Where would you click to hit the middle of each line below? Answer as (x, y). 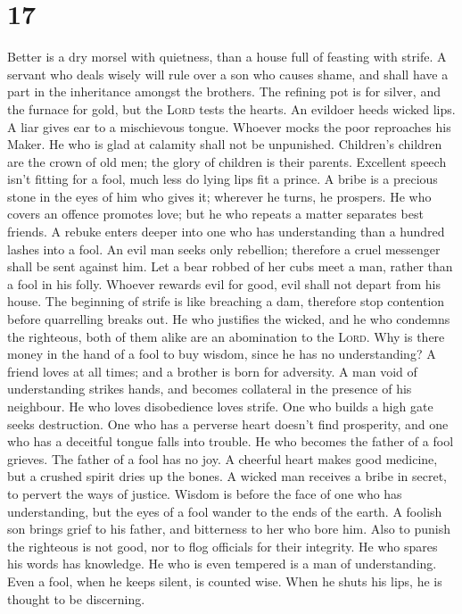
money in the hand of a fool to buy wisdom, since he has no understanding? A (222, 354)
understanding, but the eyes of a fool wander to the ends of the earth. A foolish (225, 511)
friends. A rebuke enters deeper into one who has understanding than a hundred (226, 232)
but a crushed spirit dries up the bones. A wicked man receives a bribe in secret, (227, 476)
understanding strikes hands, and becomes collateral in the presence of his (210, 389)
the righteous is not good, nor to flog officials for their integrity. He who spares (223, 546)
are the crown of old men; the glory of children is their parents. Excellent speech (227, 161)
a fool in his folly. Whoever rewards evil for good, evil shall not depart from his (224, 283)
